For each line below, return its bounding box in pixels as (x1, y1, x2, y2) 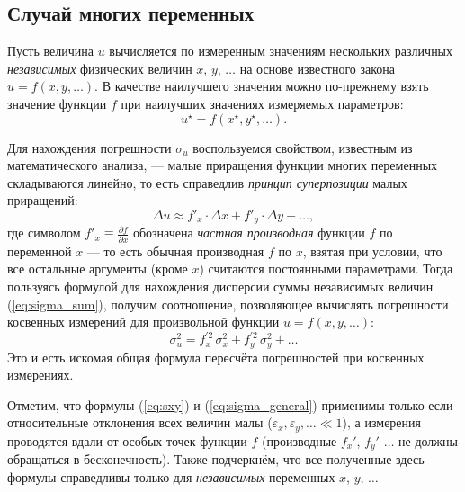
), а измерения (342, 413, 421, 432)
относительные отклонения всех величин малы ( (7, 413, 273, 432)
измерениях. (7, 365, 74, 384)
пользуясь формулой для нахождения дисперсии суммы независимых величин (7, 276, 434, 295)
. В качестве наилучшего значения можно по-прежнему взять (94, 76, 429, 95)
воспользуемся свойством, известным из (192, 138, 413, 157)
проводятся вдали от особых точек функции (7, 431, 247, 450)
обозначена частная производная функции (132, 223, 365, 242)
